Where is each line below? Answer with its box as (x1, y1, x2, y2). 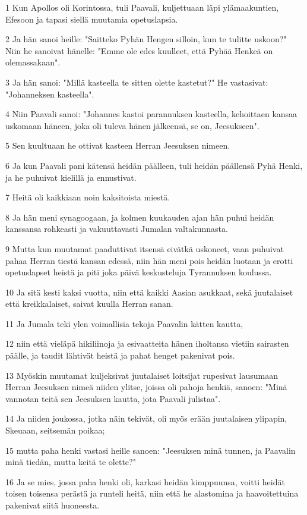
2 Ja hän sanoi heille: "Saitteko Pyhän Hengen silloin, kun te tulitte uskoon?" (5, 33, 287, 45)
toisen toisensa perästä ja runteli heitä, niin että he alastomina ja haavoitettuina (5, 487, 299, 500)
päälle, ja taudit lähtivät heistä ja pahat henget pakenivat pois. (5, 349, 235, 362)
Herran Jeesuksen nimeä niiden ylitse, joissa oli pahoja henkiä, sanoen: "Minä (5, 381, 287, 393)
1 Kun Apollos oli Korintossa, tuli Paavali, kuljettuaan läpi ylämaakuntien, (5, 1, 279, 13)
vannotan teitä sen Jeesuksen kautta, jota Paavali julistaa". (5, 392, 221, 404)
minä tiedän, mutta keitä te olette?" (5, 456, 136, 468)
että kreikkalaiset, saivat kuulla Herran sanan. (5, 297, 173, 310)
